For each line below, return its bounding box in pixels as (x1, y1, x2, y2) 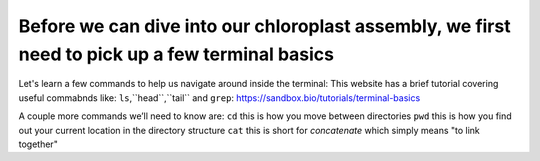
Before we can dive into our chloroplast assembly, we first (18, 15, 511, 37)
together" (18, 138, 59, 150)
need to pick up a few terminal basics (18, 43, 335, 65)
